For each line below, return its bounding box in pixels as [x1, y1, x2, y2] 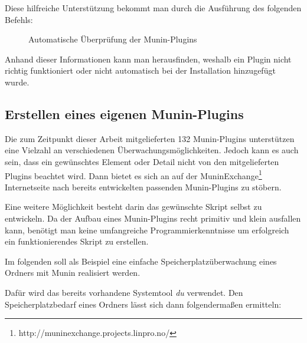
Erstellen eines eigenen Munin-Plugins [5, 104, 244, 123]
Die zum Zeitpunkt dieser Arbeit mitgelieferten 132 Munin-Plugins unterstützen [5, 132, 295, 144]
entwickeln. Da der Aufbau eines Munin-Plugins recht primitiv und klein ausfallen [5, 212, 301, 224]
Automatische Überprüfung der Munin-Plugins [28, 33, 197, 45]
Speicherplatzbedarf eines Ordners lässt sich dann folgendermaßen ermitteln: [5, 298, 282, 310]
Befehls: [5, 13, 33, 25]
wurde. [5, 75, 30, 88]
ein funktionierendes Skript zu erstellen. [5, 235, 149, 248]
